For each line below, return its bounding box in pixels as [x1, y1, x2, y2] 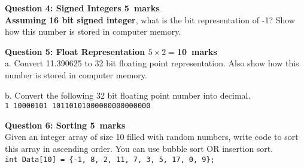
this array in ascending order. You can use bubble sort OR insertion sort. [5, 142, 273, 154]
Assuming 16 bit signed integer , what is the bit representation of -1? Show [5, 13, 295, 26]
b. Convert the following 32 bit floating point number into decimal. [5, 88, 251, 101]
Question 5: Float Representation [5, 45, 145, 57]
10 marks [177, 45, 217, 57]
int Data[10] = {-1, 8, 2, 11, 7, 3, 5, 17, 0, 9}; [5, 155, 215, 164]
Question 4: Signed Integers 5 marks [5, 2, 160, 14]
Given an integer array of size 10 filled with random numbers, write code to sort [5, 130, 299, 143]
